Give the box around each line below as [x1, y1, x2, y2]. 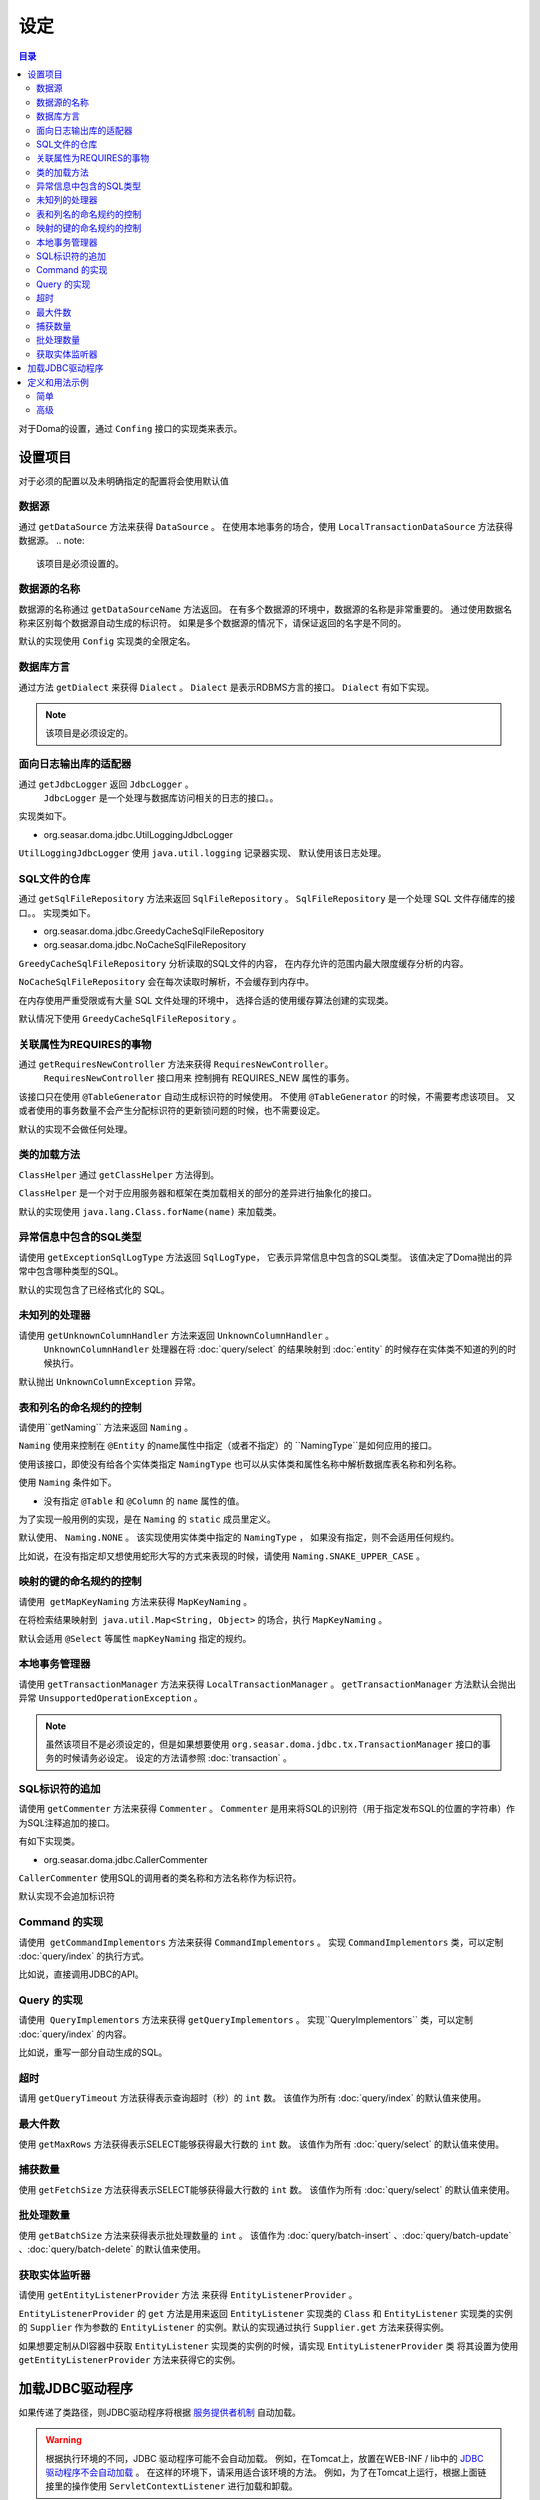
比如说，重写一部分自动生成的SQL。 [18, 2046, 168, 2059]
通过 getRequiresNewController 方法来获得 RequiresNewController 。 [18, 1058, 334, 1070]
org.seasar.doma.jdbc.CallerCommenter [43, 1853, 209, 1865]
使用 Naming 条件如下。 [18, 1476, 117, 1489]
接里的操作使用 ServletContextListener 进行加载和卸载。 [45, 2480, 299, 2492]
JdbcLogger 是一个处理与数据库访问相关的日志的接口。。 [43, 791, 279, 804]
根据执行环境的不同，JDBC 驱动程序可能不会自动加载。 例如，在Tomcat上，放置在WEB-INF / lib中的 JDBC [45, 2452, 484, 2464]
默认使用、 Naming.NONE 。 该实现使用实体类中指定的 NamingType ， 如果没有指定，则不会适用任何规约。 [18, 1531, 460, 1544]
